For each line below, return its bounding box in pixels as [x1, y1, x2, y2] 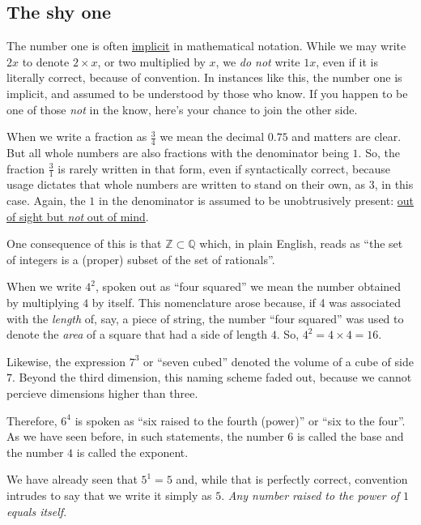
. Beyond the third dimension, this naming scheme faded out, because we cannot [12, 369, 412, 386]
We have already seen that [6, 471, 138, 488]
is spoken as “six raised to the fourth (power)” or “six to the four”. [74, 412, 406, 429]
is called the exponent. [76, 443, 189, 460]
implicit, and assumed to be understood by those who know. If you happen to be [6, 84, 408, 101]
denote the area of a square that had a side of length [6, 326, 268, 343]
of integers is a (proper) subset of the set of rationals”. [6, 250, 275, 267]
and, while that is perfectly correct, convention [176, 471, 408, 488]
